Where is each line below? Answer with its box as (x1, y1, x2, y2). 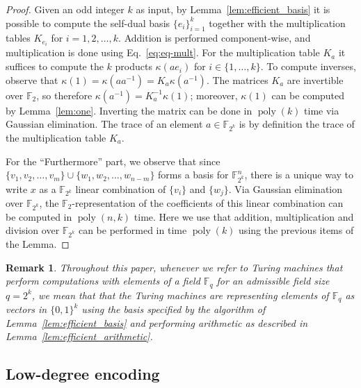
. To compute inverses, (260, 59, 356, 74)
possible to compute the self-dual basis (6, 15, 170, 30)
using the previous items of (239, 223, 354, 237)
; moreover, (190, 87, 238, 102)
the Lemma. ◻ (6, 237, 70, 251)
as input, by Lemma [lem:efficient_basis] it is (136, 2, 330, 16)
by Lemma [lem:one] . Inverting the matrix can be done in (6, 103, 252, 117)
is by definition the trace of (239, 117, 355, 131)
